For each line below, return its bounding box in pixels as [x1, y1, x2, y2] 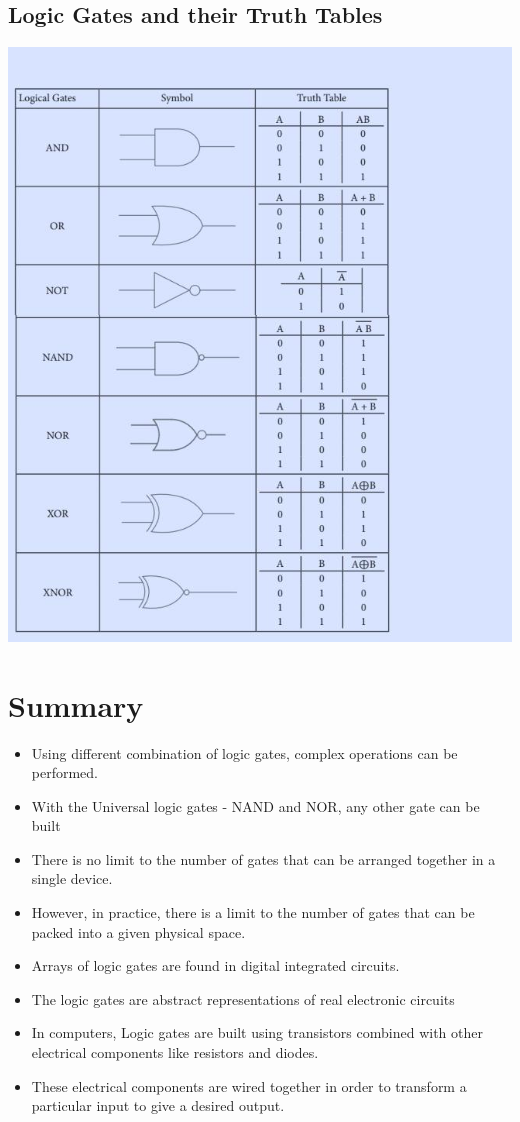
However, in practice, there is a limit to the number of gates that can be [31, 902, 475, 923]
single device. [31, 868, 113, 889]
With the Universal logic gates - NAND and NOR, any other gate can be [31, 795, 480, 816]
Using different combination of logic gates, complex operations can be [31, 742, 458, 763]
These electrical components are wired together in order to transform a [31, 1075, 467, 1096]
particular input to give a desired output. [31, 1095, 285, 1116]
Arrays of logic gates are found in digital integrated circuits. [31, 955, 400, 976]
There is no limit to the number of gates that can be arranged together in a [31, 848, 496, 869]
